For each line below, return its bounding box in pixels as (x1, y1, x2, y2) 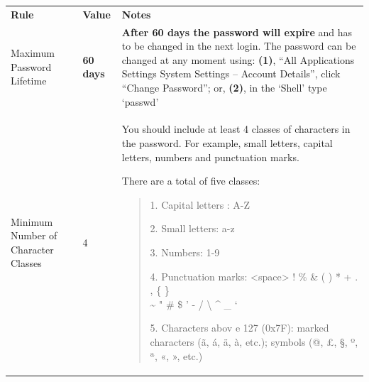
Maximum (11, 45, 55, 60)
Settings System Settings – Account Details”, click (121, 66, 341, 81)
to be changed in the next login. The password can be (121, 38, 356, 53)
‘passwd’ (121, 94, 159, 109)
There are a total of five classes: (121, 173, 260, 188)
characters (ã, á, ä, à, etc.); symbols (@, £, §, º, (150, 334, 358, 349)
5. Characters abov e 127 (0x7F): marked (150, 320, 329, 335)
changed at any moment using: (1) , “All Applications (121, 52, 355, 67)
